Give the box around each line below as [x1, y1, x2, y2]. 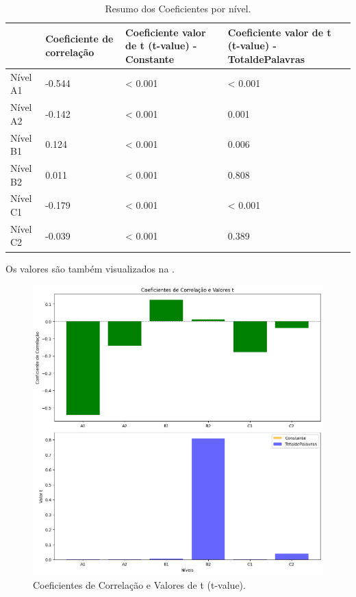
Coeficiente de [45, 31, 114, 46]
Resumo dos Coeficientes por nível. [105, 1, 251, 15]
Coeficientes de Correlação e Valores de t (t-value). [33, 577, 246, 592]
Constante [125, 51, 175, 66]
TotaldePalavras [227, 51, 305, 66]
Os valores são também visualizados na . [5, 261, 175, 275]
